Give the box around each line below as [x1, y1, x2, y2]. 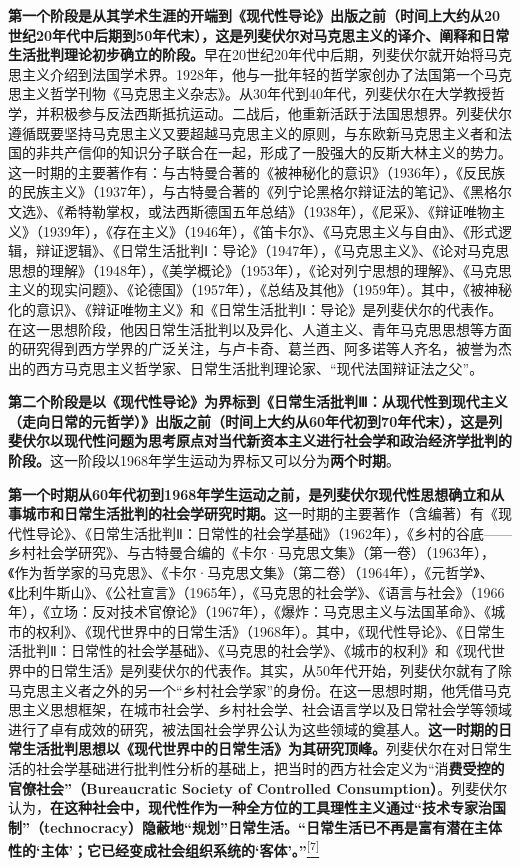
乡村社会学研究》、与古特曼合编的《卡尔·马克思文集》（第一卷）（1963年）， [8, 542, 495, 563]
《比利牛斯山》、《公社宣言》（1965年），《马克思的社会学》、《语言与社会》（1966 [8, 581, 505, 602]
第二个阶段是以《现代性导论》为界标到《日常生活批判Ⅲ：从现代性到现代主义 [8, 391, 508, 412]
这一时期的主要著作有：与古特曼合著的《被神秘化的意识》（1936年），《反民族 [8, 161, 505, 182]
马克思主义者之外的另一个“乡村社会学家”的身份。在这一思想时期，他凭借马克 [8, 679, 512, 700]
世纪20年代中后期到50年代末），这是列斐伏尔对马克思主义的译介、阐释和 [8, 24, 482, 45]
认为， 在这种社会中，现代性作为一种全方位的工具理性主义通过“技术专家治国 [8, 797, 506, 818]
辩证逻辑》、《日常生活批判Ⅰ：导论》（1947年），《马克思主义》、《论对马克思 [35, 240, 510, 261]
